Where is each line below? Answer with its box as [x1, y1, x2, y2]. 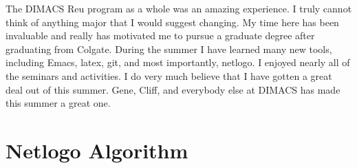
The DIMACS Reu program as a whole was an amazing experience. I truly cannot [6, 1, 352, 15]
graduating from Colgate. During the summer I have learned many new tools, [6, 41, 332, 56]
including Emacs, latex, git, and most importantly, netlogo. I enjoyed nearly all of [6, 55, 350, 70]
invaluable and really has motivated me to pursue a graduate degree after [6, 28, 315, 43]
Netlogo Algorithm [6, 136, 188, 164]
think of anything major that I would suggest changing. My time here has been [6, 14, 339, 29]
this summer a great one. [6, 96, 111, 110]
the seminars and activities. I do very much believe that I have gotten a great [6, 68, 332, 83]
